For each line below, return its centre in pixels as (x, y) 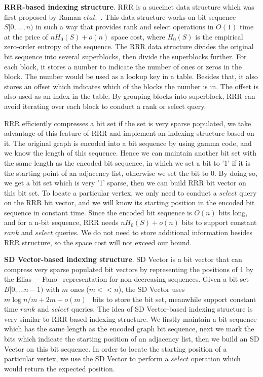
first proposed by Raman (43, 16)
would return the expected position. (60, 368)
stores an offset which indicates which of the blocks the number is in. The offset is (131, 86)
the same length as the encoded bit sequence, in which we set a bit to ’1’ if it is (127, 162)
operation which (216, 359)
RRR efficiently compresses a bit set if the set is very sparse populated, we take (128, 123)
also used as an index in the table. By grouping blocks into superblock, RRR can (130, 96)
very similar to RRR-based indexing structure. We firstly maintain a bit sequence (130, 318)
